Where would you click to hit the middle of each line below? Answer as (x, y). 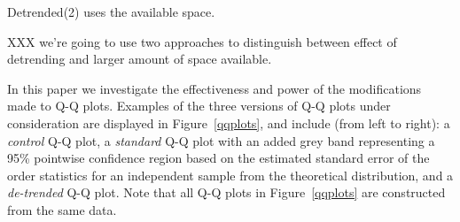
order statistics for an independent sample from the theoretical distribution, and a (230, 175)
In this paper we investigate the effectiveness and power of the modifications (214, 88)
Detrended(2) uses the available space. (111, 11)
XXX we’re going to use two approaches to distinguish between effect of (202, 41)
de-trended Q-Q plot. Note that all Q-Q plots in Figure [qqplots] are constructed (226, 192)
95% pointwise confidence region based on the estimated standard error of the (218, 158)
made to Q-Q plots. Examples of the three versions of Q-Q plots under (199, 106)
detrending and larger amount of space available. (140, 59)
